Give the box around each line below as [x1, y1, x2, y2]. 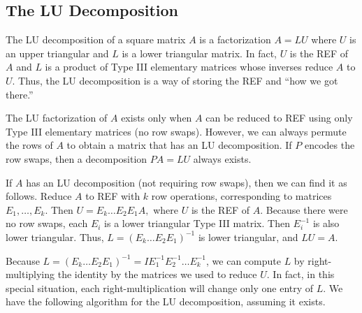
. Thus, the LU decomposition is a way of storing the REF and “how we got [12, 73, 338, 87]
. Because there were [260, 202, 348, 217]
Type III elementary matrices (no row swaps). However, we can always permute [6, 124, 347, 138]
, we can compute [206, 253, 281, 268]
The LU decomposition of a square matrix [6, 32, 186, 47]
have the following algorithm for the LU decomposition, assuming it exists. [6, 294, 326, 309]
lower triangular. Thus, [6, 229, 104, 244]
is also [312, 216, 340, 231]
